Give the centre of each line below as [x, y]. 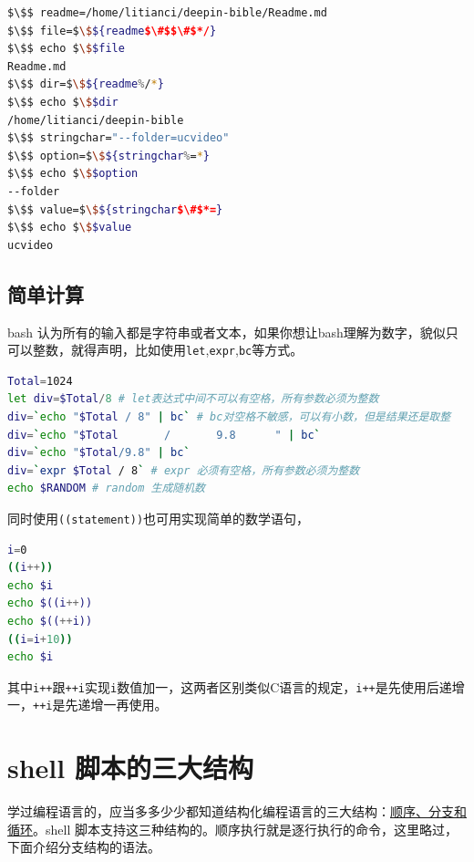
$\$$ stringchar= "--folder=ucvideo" [118, 138]
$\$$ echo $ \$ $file [66, 49]
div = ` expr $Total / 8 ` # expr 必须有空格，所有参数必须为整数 [184, 470]
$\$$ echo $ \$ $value [70, 228]
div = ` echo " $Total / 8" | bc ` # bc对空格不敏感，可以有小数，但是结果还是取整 [229, 416]
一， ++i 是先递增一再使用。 [88, 705]
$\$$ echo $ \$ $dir [63, 102]
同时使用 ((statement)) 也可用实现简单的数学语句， [159, 518]
